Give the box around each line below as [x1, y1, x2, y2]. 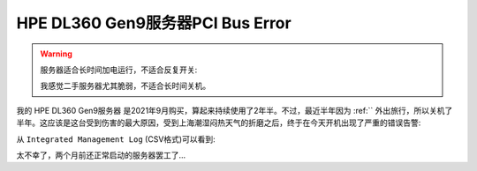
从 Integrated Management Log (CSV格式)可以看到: [16, 133, 216, 145]
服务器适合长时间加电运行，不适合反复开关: [40, 64, 198, 75]
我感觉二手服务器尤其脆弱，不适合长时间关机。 [40, 80, 211, 92]
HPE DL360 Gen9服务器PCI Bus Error [16, 13, 291, 33]
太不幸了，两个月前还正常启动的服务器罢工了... [16, 150, 186, 160]
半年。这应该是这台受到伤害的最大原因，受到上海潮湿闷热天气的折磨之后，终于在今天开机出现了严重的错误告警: [16, 117, 421, 128]
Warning [40, 48, 72, 59]
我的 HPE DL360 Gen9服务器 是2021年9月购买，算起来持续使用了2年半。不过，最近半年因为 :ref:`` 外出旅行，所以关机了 [16, 105, 453, 115]
